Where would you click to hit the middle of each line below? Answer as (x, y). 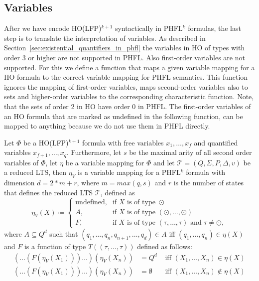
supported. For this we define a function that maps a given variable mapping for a (129, 67)
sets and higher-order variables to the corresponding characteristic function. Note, (129, 96)
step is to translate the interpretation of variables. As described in (105, 38)
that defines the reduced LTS (49, 192)
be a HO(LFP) (46, 142)
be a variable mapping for (105, 162)
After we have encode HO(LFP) (53, 28)
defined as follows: (165, 246)
